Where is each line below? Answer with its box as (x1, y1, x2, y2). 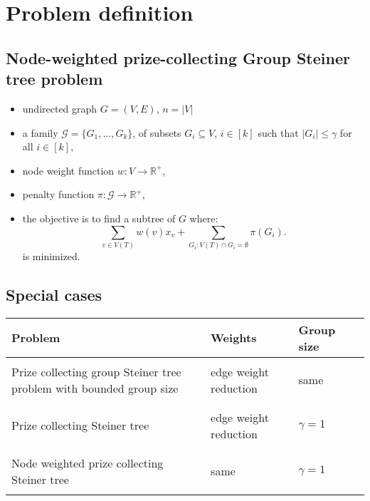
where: (189, 210, 218, 225)
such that (258, 125, 299, 140)
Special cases (6, 283, 102, 305)
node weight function (22, 162, 115, 177)
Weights (211, 329, 257, 346)
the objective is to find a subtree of (22, 210, 176, 225)
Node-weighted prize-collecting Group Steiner (6, 46, 350, 68)
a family (22, 125, 58, 140)
